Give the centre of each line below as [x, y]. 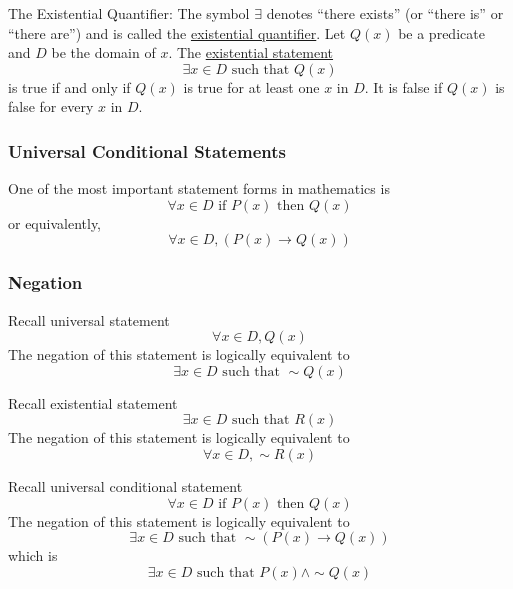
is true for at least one [251, 86]
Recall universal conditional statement [125, 485]
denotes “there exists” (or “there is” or [385, 13]
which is [33, 555]
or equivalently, [55, 222]
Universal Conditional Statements [147, 150]
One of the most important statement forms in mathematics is [199, 188]
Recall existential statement [93, 402]
